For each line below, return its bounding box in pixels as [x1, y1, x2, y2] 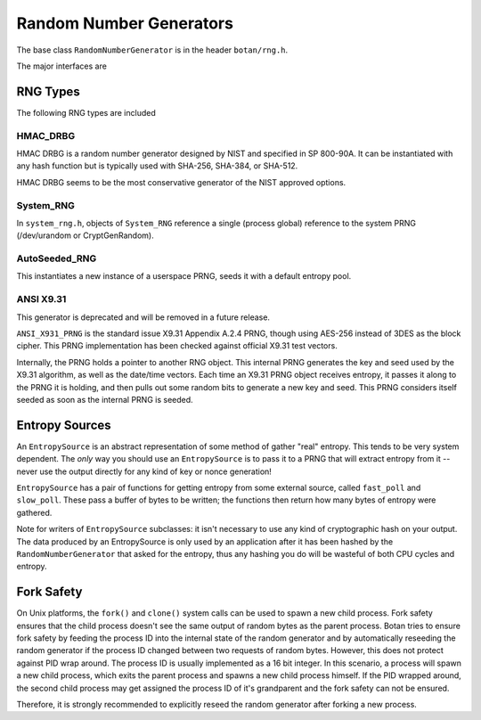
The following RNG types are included [16, 107, 156, 118]
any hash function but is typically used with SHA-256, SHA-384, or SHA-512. [16, 160, 298, 171]
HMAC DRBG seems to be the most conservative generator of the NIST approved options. [16, 176, 346, 187]
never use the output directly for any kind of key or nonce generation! [16, 466, 272, 477]
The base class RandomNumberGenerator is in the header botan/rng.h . [16, 45, 289, 55]
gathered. [16, 507, 53, 518]
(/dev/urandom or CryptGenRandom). [16, 230, 155, 241]
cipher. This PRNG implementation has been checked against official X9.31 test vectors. [16, 340, 338, 351]
